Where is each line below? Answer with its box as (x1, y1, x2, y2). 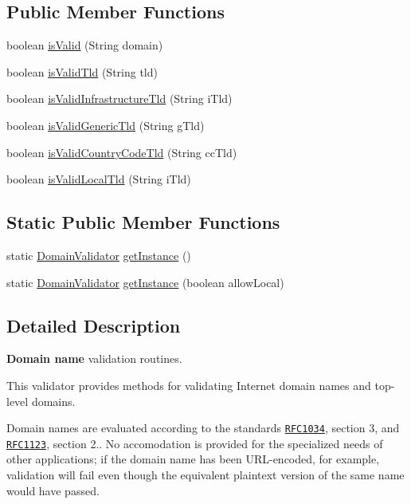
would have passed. (6, 482, 100, 498)
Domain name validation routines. (6, 350, 182, 367)
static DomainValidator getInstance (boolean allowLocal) (6, 274, 284, 290)
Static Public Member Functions (6, 210, 280, 234)
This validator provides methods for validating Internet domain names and (6, 376, 371, 393)
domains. (31, 392, 76, 409)
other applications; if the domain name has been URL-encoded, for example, (6, 451, 380, 467)
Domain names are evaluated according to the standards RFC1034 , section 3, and (6, 419, 400, 436)
